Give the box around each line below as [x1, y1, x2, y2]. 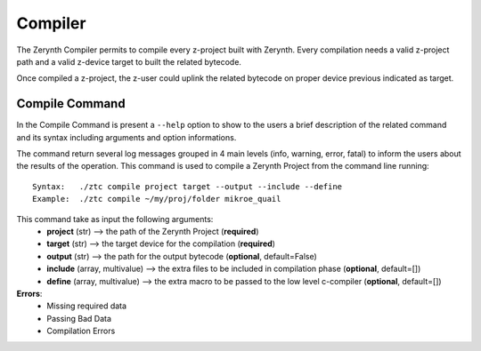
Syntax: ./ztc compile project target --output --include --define [32, 181, 343, 191]
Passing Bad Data [46, 313, 111, 323]
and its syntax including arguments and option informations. [16, 132, 237, 142]
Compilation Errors [46, 325, 116, 337]
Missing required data [46, 300, 127, 311]
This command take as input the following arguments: [16, 213, 214, 224]
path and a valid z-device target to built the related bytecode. [16, 56, 242, 67]
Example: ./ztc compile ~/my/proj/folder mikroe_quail [32, 194, 281, 204]
